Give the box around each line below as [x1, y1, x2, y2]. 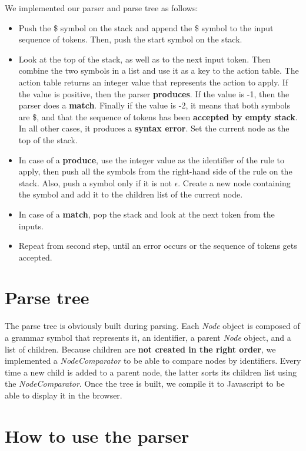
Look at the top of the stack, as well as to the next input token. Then [18, 52, 271, 65]
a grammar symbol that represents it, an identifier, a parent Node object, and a [5, 331, 291, 343]
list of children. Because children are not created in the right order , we [5, 343, 276, 355]
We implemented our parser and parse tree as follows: [5, 2, 198, 14]
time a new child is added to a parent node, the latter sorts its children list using [5, 366, 297, 378]
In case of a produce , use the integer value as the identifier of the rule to [18, 153, 284, 166]
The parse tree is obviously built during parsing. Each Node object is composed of [5, 320, 300, 332]
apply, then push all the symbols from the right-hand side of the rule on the [18, 165, 292, 177]
